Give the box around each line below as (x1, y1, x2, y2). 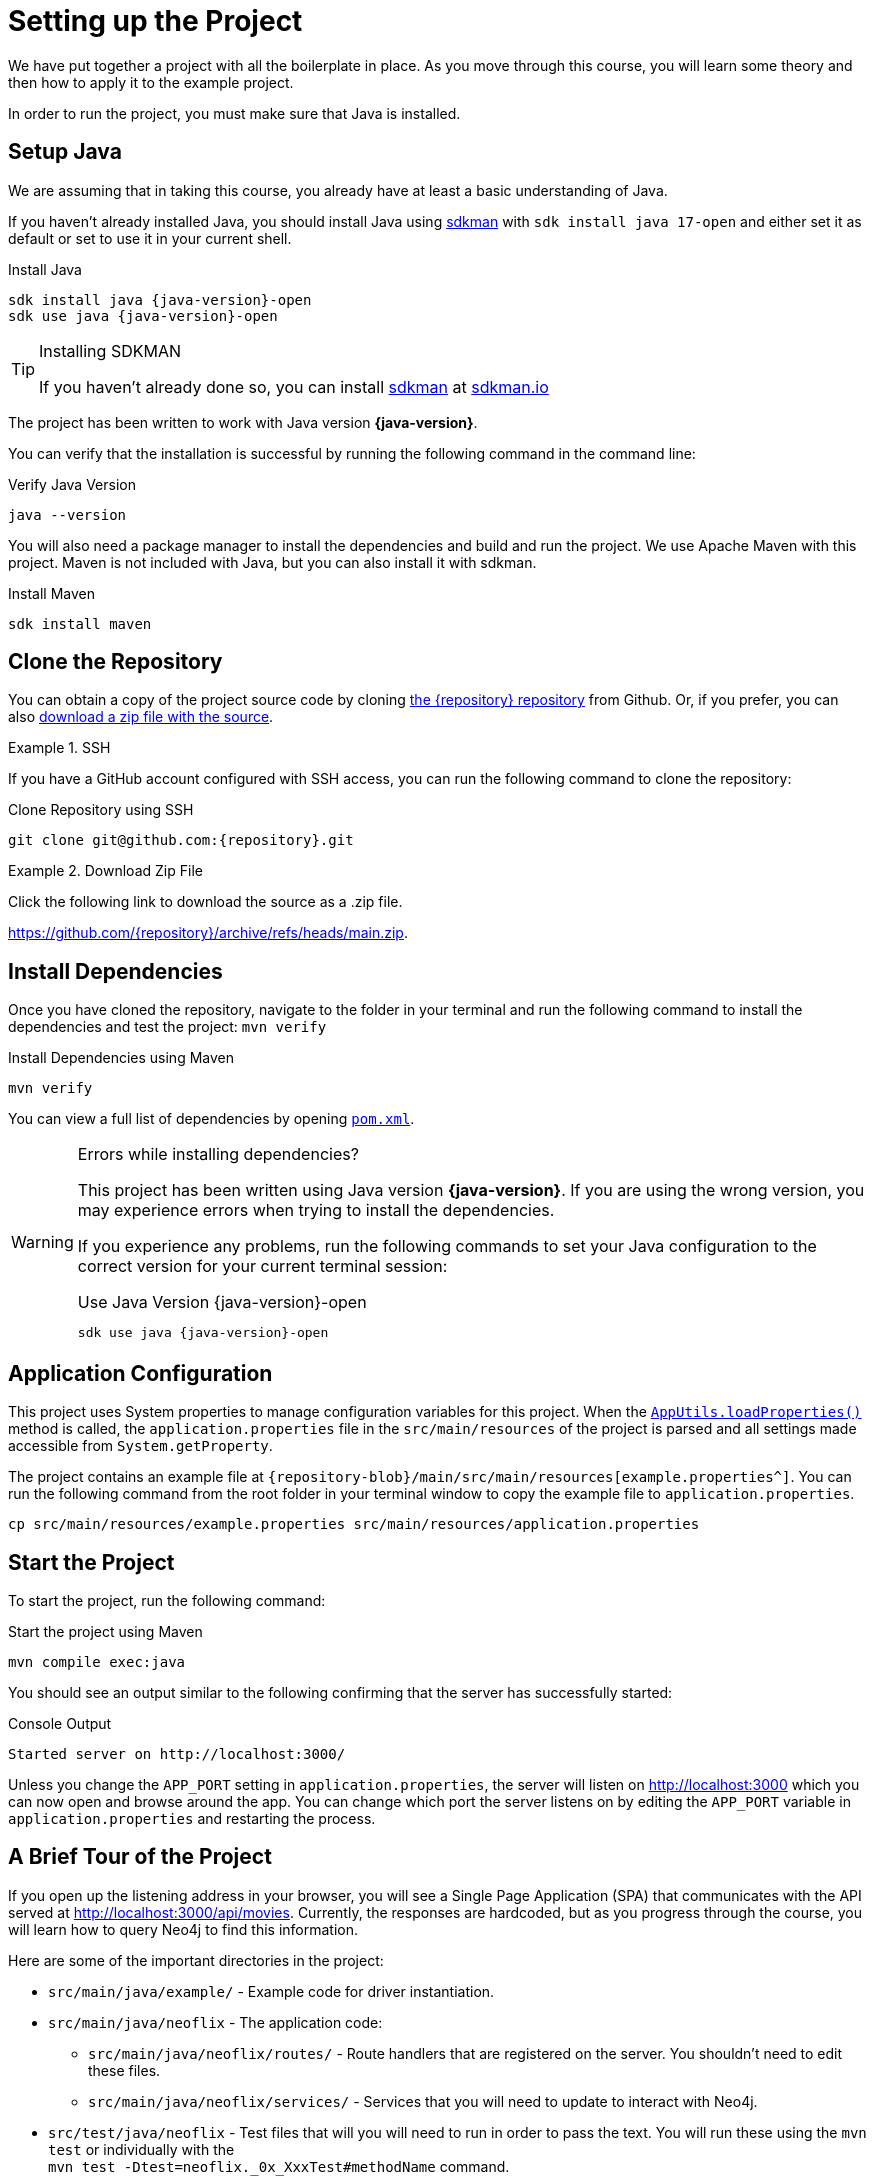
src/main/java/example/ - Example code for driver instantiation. (48, 1982, 495, 2000)
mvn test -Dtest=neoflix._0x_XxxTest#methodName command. (48, 2157, 510, 2175)
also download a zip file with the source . (8, 708, 274, 726)
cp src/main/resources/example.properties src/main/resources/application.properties (8, 1516, 700, 1533)
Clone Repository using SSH (8, 801, 194, 819)
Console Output (8, 1714, 112, 1732)
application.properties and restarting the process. (8, 1809, 376, 1827)
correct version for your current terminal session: (77, 1256, 448, 1277)
